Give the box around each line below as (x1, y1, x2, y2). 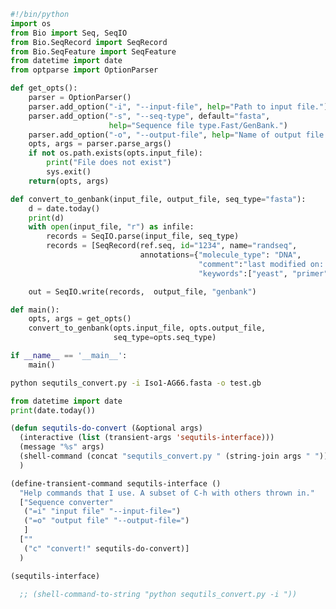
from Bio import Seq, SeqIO (10, 28, 128, 38)
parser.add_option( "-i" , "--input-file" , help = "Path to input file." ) (28, 101, 329, 112)
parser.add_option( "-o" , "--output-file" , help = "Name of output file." (28, 130, 333, 140)
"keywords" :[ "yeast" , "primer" (198, 268, 329, 279)
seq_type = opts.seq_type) (113, 333, 217, 343)
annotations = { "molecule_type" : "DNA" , (139, 250, 302, 260)
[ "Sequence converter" (19, 497, 114, 507)
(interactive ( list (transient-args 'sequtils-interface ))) (19, 433, 275, 443)
